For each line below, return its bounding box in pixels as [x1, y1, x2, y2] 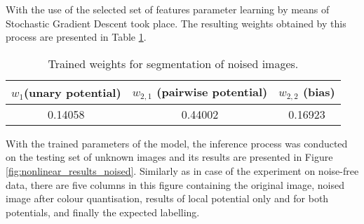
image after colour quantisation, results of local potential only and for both [6, 191, 329, 206]
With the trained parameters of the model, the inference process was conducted [6, 136, 348, 150]
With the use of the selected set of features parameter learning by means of [6, 2, 330, 16]
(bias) [302, 83, 335, 100]
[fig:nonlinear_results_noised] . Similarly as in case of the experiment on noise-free [6, 163, 359, 178]
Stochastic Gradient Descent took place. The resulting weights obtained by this [6, 15, 346, 30]
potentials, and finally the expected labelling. [6, 204, 200, 219]
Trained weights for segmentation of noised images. [48, 55, 299, 72]
